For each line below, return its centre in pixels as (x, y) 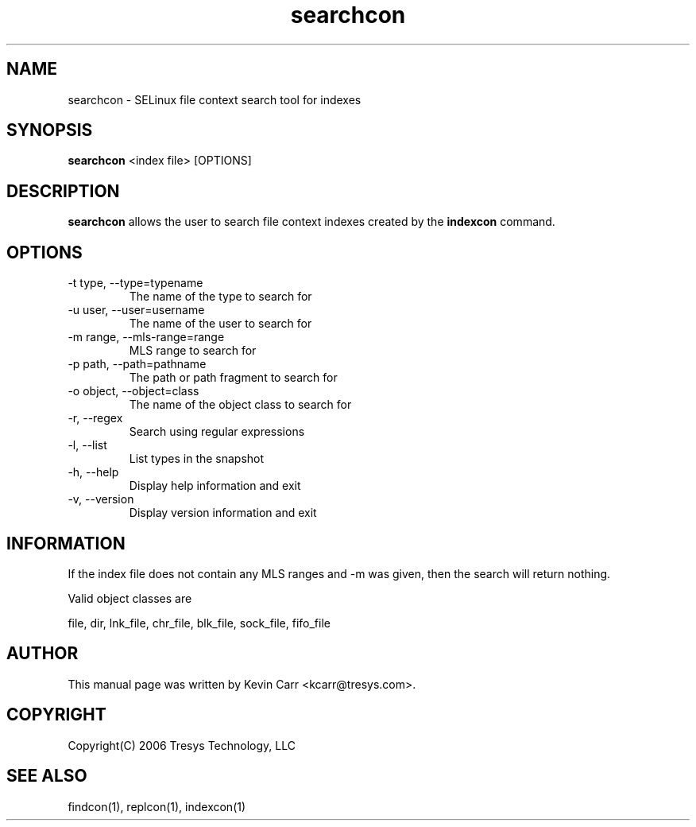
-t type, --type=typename (135, 283)
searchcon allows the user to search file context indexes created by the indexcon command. (311, 222)
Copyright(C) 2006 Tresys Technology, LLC (182, 745)
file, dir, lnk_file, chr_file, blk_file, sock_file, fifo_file (199, 623)
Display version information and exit (223, 513)
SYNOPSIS (50, 130)
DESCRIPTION (63, 191)
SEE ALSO (47, 776)
